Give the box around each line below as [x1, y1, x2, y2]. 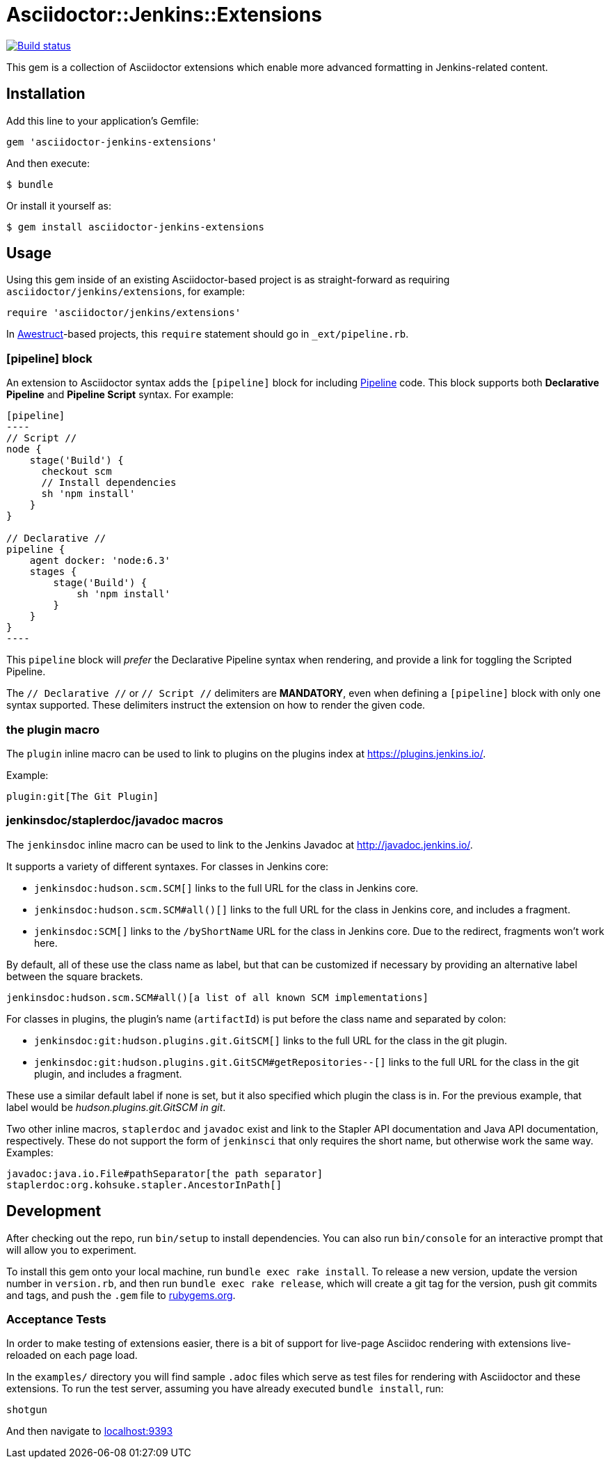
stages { [29, 566, 77, 578]
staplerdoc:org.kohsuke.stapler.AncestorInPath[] [6, 1179, 282, 1190]
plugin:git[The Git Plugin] [6, 790, 159, 802]
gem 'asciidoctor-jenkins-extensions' [6, 136, 218, 148]
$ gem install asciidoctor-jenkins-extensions [6, 221, 264, 233]
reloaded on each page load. [6, 1349, 138, 1362]
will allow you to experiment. [6, 1243, 137, 1256]
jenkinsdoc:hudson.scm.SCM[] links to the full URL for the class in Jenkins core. [34, 881, 419, 894]
